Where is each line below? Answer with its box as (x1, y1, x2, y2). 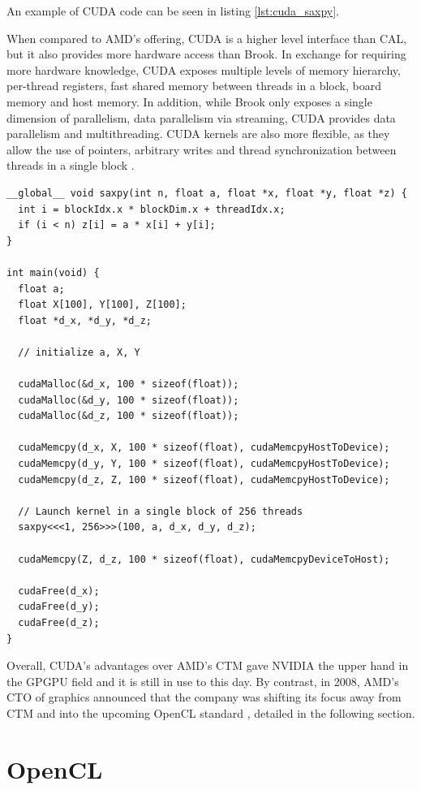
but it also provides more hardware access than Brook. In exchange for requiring (6, 45, 406, 63)
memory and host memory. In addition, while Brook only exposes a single (6, 93, 372, 110)
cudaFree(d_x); (18, 585, 100, 597)
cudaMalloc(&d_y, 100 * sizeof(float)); (18, 394, 239, 406)
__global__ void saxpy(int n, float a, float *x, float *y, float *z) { (6, 187, 407, 199)
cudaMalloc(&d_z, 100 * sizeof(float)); (18, 410, 239, 422)
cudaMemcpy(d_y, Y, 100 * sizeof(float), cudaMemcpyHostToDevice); (18, 458, 390, 470)
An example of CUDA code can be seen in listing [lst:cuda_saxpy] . (6, 2, 340, 19)
